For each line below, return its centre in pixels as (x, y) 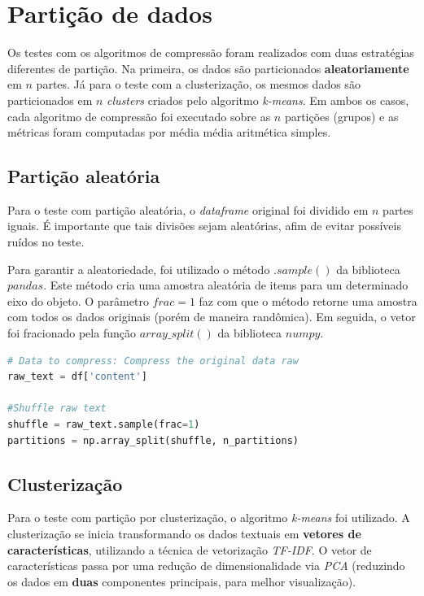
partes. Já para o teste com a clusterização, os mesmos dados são (198, 84)
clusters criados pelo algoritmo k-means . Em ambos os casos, (258, 100)
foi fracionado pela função (72, 333)
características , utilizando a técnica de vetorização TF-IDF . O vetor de (190, 549)
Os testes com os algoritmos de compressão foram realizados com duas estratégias (211, 52)
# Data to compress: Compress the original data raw (153, 361)
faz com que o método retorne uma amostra (308, 300)
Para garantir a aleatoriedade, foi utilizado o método (139, 269)
